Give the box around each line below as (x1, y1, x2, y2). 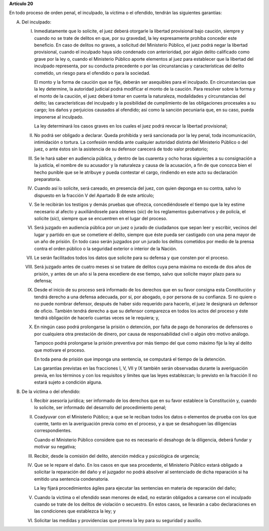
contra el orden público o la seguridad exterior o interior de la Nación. (34, 246, 177, 252)
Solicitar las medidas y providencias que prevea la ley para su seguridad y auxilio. (34, 517, 202, 523)
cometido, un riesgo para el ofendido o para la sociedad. (34, 70, 150, 76)
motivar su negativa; (34, 444, 76, 450)
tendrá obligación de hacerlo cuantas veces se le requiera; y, (34, 315, 159, 321)
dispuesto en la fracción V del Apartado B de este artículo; (34, 192, 154, 198)
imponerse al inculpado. (34, 114, 84, 120)
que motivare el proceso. (34, 347, 86, 353)
